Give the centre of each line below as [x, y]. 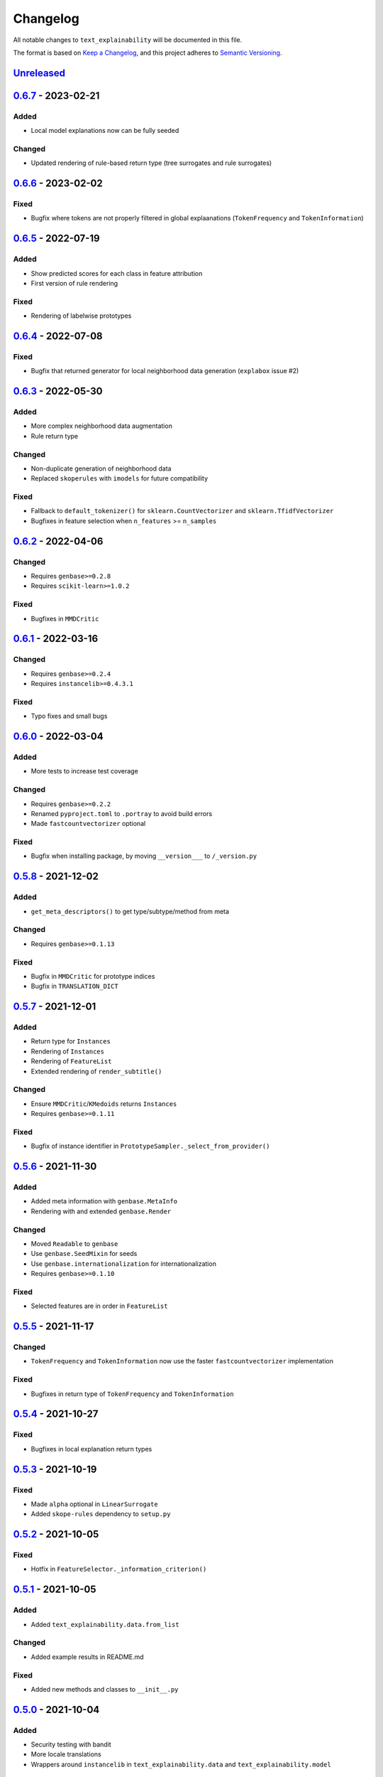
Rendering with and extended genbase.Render [101, 1211]
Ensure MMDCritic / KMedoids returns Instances [104, 1104]
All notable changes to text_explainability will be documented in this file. [128, 40]
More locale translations [66, 1754]
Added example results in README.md [88, 1657]
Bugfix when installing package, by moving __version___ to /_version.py [144, 856]
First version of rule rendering [74, 283]
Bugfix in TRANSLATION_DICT [74, 986]
